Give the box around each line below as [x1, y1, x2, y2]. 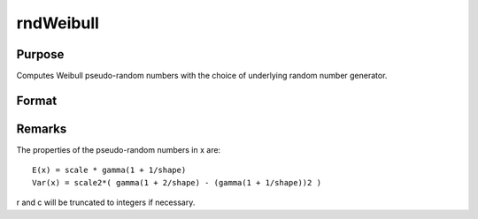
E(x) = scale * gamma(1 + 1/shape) [32, 165, 187, 176]
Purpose [16, 47, 65, 62]
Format [16, 93, 58, 108]
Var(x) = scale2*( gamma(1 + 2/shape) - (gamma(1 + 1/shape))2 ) [32, 177, 322, 187]
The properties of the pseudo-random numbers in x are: [16, 144, 221, 155]
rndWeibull [16, 13, 99, 33]
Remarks [16, 121, 67, 136]
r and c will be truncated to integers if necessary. [16, 197, 196, 208]
